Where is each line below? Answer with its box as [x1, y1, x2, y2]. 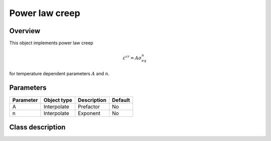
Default [112, 96, 130, 103]
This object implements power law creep [9, 40, 94, 46]
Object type [43, 96, 72, 103]
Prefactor [78, 103, 100, 110]
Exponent [78, 109, 100, 116]
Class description [9, 123, 66, 131]
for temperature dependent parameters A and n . [9, 70, 110, 76]
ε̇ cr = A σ [122, 54, 142, 61]
